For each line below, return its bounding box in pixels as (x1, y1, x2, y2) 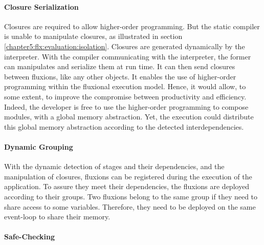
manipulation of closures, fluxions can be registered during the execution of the (4, 171, 252, 181)
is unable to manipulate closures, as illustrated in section (4, 31, 183, 42)
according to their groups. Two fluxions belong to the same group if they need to (4, 191, 258, 201)
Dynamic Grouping (4, 141, 73, 152)
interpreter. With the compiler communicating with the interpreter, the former (4, 51, 251, 62)
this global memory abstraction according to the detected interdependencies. (4, 121, 244, 132)
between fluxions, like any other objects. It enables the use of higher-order (4, 71, 236, 81)
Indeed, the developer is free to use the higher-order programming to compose (4, 101, 249, 112)
